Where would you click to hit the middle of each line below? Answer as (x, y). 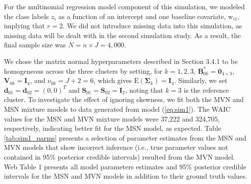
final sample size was (35, 45)
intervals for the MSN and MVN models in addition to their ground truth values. (126, 176)
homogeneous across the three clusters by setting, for (83, 71)
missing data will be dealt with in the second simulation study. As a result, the (122, 35)
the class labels (26, 16)
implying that (24, 26)
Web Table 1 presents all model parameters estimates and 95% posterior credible (125, 166)
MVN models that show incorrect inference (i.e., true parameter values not (116, 147)
